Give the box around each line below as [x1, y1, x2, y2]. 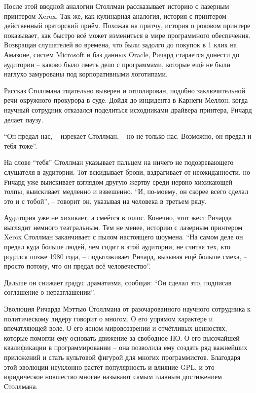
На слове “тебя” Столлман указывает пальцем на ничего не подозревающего [4, 157, 234, 167]
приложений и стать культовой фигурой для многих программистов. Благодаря [4, 352, 241, 362]
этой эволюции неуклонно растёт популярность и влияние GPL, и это [4, 361, 215, 372]
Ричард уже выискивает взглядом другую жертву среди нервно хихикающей [4, 176, 232, 187]
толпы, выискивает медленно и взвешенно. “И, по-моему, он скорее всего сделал [4, 186, 248, 196]
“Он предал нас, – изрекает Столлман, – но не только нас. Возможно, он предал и [4, 131, 252, 141]
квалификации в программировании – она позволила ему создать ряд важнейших [4, 342, 248, 353]
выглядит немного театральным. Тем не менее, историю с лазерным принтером [4, 222, 243, 232]
